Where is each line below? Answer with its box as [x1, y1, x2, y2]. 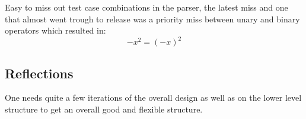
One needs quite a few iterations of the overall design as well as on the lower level [5, 91, 302, 104]
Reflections [5, 64, 74, 82]
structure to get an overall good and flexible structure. [5, 103, 203, 115]
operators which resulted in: [5, 24, 106, 37]
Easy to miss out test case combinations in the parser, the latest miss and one [5, 1, 288, 13]
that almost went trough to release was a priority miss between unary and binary [5, 12, 300, 25]
